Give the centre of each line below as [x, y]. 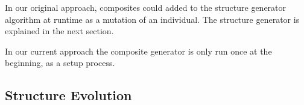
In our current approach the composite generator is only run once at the [138, 51]
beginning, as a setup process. [60, 63]
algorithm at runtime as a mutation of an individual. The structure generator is [152, 19]
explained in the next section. [59, 31]
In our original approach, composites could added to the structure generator [146, 7]
